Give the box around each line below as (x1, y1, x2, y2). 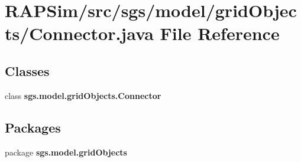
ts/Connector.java (5, 21, 154, 45)
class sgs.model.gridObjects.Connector (5, 89, 161, 101)
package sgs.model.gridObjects (5, 146, 127, 158)
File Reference (160, 21, 280, 45)
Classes (5, 61, 50, 80)
